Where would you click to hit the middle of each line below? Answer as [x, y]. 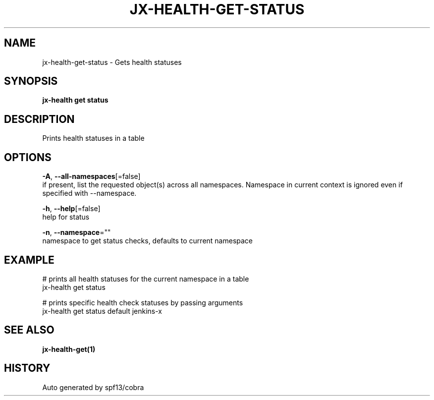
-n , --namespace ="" [77, 232]
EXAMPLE [29, 260]
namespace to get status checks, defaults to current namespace [148, 241]
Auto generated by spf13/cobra [93, 387]
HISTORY [27, 368]
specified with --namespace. [89, 193]
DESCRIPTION [39, 119]
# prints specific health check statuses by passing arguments [143, 302]
